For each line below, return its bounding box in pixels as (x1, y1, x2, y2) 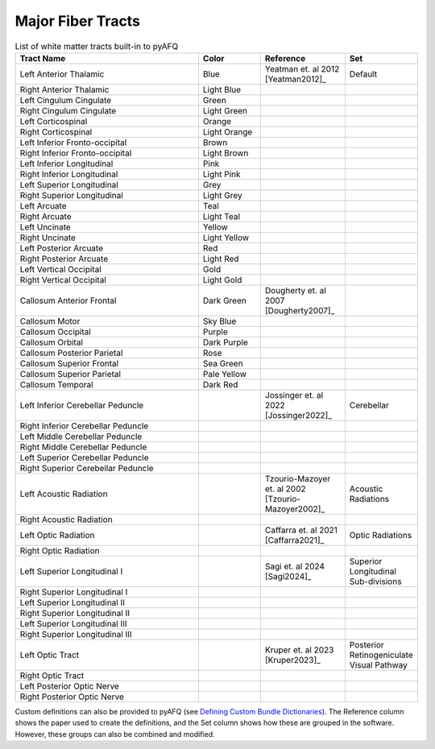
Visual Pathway (349, 659, 408, 670)
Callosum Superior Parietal (19, 368, 121, 379)
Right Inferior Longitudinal (19, 168, 118, 180)
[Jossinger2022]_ (264, 409, 332, 420)
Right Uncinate (19, 232, 77, 243)
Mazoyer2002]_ (264, 503, 325, 515)
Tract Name (19, 52, 66, 64)
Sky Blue (202, 315, 237, 326)
